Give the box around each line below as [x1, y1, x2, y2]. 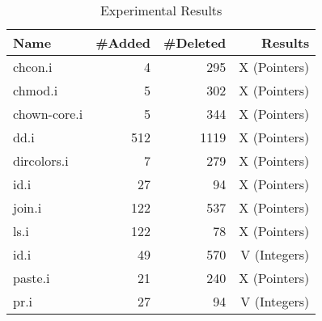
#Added [95, 33, 151, 52]
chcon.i [13, 57, 53, 76]
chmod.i [13, 81, 58, 99]
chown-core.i [13, 104, 83, 123]
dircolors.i [13, 151, 69, 170]
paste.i [13, 268, 50, 287]
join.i [13, 198, 42, 217]
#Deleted [163, 33, 227, 52]
